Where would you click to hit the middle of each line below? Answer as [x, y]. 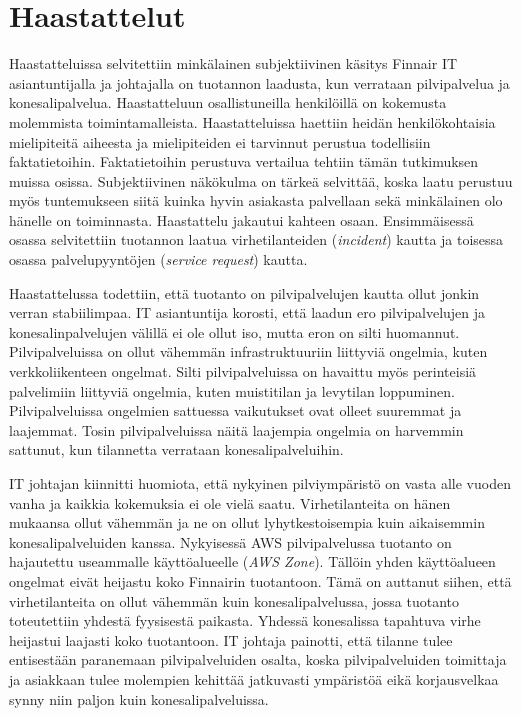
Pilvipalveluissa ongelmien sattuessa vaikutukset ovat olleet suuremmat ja [235, 410]
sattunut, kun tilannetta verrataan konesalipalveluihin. [176, 449]
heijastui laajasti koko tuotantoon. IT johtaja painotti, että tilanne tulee [231, 639]
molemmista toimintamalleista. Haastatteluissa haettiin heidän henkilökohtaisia [252, 121]
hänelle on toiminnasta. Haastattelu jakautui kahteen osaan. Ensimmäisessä [241, 219]
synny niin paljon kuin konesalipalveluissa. [139, 698]
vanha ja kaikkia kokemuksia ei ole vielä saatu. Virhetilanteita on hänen [230, 502]
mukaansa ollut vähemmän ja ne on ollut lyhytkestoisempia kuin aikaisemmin [247, 522]
